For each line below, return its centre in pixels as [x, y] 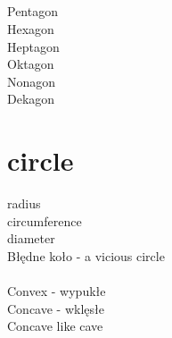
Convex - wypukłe [57, 291]
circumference [45, 220]
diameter [31, 238]
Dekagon [31, 99]
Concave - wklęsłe [56, 308]
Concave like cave [55, 326]
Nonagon [32, 81]
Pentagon [33, 11]
